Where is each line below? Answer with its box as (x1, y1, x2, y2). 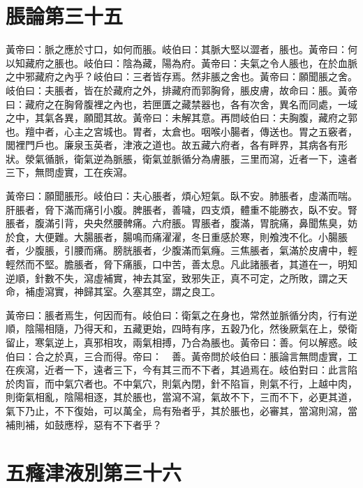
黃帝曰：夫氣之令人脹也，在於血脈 (200, 55, 357, 70)
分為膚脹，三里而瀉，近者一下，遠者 (191, 151, 357, 165)
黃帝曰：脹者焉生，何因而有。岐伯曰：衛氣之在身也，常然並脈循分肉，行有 (6, 307, 348, 322)
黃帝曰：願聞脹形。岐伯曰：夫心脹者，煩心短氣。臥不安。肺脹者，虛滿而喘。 (6, 188, 357, 203)
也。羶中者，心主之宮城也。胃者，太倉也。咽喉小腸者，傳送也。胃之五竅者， (6, 124, 357, 138)
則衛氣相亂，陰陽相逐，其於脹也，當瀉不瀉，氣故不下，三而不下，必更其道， (6, 390, 357, 404)
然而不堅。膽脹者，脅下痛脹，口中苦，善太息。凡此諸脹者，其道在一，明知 (15, 257, 357, 272)
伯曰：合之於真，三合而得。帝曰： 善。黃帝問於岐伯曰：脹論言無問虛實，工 (6, 348, 357, 363)
